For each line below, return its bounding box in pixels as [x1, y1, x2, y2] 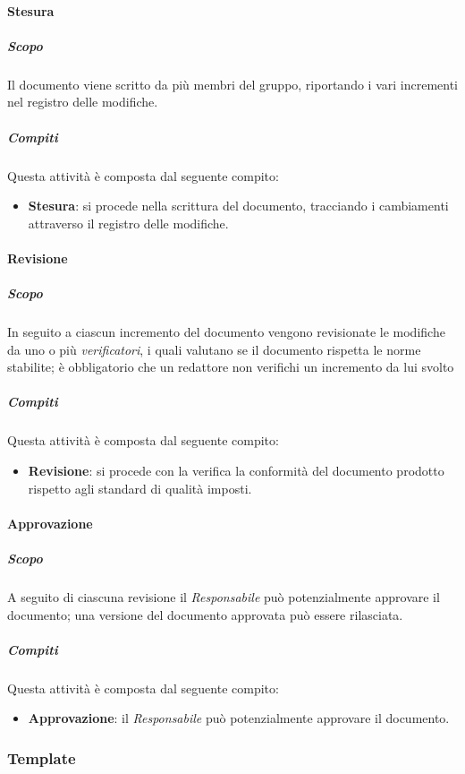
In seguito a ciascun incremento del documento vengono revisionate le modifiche [7, 322, 445, 341]
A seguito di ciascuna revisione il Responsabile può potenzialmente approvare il [7, 587, 440, 606]
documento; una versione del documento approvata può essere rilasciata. [7, 605, 403, 623]
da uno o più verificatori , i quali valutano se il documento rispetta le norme [7, 340, 421, 358]
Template [7, 746, 76, 769]
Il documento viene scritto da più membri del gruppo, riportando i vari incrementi [7, 74, 458, 93]
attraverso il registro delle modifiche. [28, 213, 229, 232]
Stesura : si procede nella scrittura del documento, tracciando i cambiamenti [28, 196, 449, 215]
